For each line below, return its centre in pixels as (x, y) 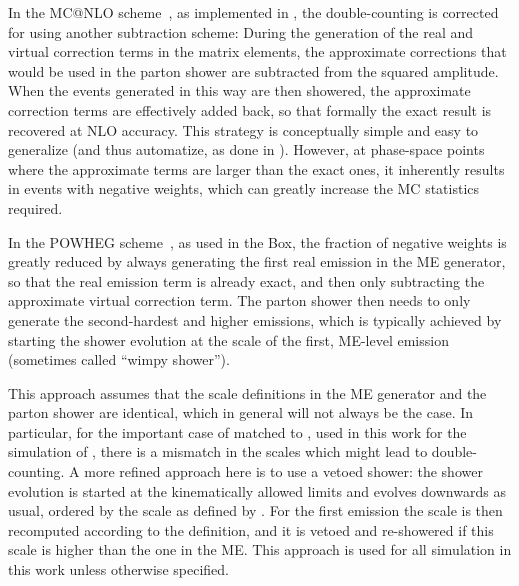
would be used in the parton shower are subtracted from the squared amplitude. (253, 70)
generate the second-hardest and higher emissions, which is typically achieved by (255, 319)
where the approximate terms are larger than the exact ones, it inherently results (256, 168)
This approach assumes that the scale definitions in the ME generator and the (247, 392)
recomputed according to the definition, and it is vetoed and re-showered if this (251, 529)
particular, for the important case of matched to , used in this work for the (237, 431)
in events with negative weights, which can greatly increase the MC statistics (244, 188)
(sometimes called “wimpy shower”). (119, 359)
